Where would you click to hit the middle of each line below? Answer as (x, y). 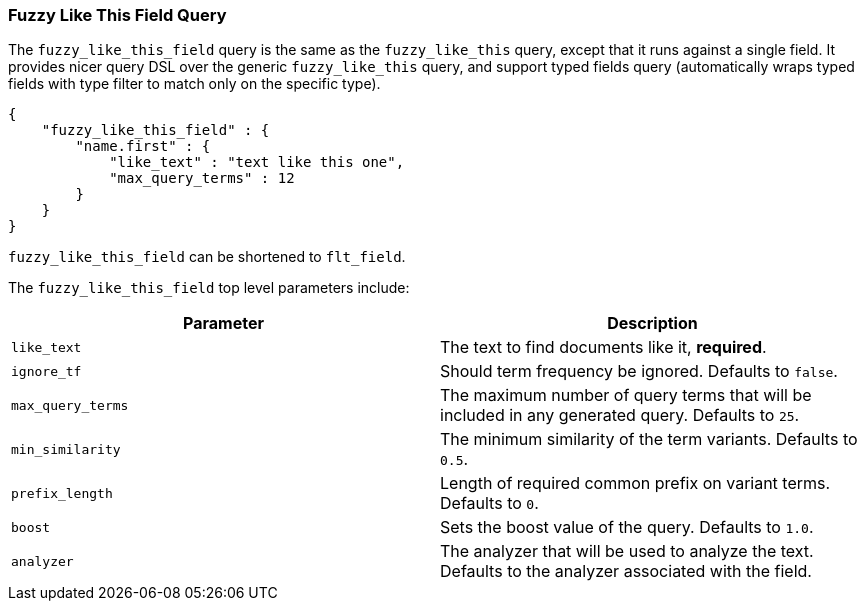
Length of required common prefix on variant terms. (635, 483)
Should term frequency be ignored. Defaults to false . (639, 371)
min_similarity (66, 449)
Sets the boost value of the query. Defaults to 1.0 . (627, 527)
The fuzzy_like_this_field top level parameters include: (209, 288)
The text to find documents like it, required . (603, 347)
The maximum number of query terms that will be (626, 395)
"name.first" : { (143, 146)
